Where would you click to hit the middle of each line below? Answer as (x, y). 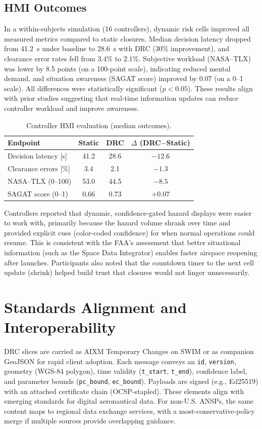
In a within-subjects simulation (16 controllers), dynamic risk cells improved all (127, 29)
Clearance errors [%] (39, 168)
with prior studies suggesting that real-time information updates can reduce (121, 98)
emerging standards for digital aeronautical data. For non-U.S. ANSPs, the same (129, 401)
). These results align (220, 88)
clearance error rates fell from (50, 58)
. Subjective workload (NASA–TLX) (195, 58)
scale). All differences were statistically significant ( (83, 88)
